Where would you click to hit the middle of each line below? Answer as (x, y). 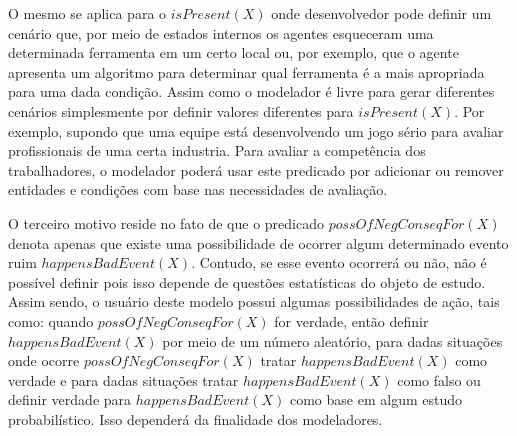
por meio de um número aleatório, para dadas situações (332, 340)
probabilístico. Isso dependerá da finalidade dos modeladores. (195, 418)
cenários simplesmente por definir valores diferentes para (181, 110)
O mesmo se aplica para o (87, 13)
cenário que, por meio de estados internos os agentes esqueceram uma (221, 32)
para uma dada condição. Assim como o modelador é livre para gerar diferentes (251, 91)
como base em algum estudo (375, 399)
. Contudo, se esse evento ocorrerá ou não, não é (339, 262)
